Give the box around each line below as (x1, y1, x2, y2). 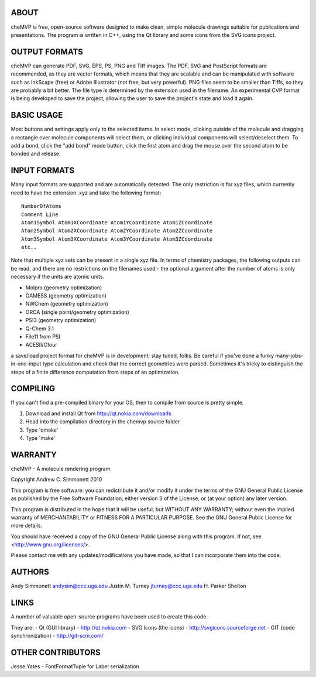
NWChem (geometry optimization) (25, 300, 108, 307)
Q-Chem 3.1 (25, 325, 54, 332)
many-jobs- (275, 352, 304, 359)
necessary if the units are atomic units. (11, 273, 105, 281)
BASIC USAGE (11, 110, 63, 120)
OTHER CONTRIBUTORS (11, 647, 101, 657)
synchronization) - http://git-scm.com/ (11, 632, 104, 640)
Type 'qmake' (25, 426, 59, 433)
